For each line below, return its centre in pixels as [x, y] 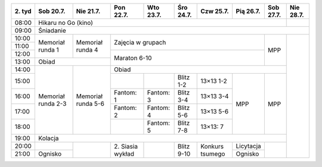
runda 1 [49, 50]
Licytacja [249, 146]
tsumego [213, 153]
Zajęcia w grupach [140, 42]
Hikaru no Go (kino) [66, 23]
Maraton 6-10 [133, 58]
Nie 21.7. [88, 11]
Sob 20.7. [52, 11]
